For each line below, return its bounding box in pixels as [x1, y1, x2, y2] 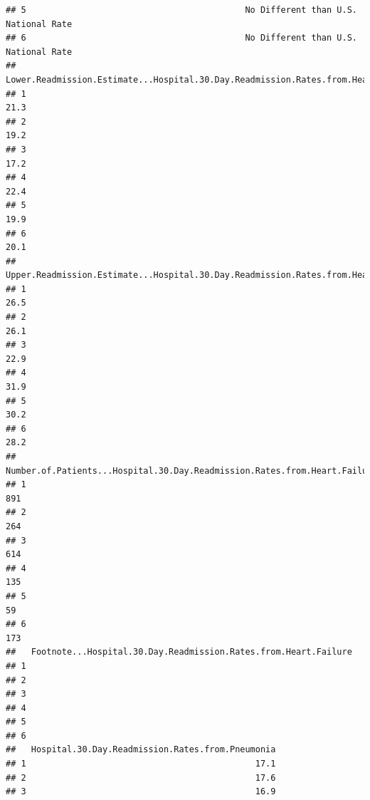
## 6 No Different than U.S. [6, 33, 357, 43]
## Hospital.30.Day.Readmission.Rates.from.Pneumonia [6, 744, 276, 755]
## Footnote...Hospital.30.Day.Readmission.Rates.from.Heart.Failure [6, 647, 352, 658]
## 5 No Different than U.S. [6, 5, 357, 15]
